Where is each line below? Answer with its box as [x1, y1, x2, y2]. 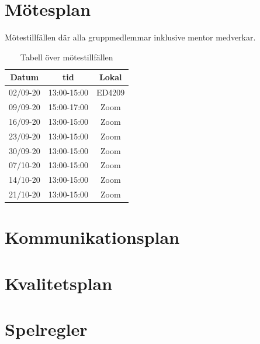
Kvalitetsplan [5, 271, 113, 295]
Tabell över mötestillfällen [20, 50, 113, 63]
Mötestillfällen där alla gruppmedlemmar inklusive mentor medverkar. [5, 31, 256, 43]
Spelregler [5, 317, 88, 341]
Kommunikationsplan [5, 225, 180, 249]
